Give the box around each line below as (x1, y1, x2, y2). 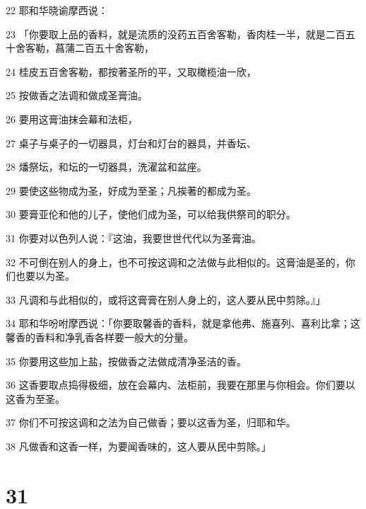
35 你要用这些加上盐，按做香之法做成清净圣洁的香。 (6, 353, 247, 368)
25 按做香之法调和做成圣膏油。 (6, 88, 148, 103)
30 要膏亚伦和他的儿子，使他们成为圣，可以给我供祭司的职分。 (6, 207, 296, 222)
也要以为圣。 (15, 268, 75, 283)
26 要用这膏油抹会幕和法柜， (6, 111, 138, 126)
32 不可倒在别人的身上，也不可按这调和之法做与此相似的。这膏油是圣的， (6, 254, 346, 269)
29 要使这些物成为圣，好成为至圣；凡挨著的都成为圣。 (6, 183, 256, 198)
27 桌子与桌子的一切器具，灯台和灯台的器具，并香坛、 (6, 135, 256, 150)
